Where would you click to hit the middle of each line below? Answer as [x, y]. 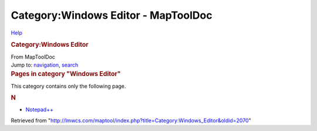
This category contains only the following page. [68, 86]
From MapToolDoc [33, 57]
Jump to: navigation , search [45, 65]
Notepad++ [40, 110]
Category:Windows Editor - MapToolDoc [112, 15]
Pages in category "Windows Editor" [66, 74]
